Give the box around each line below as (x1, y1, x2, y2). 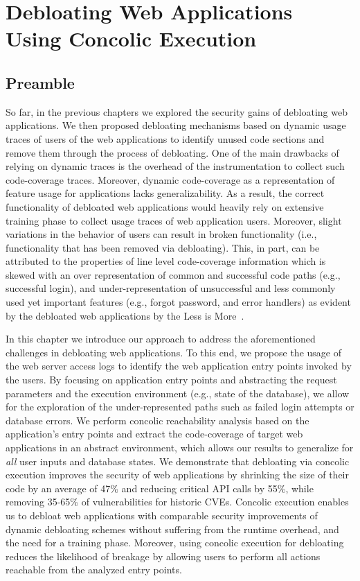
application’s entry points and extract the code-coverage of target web (6, 426, 303, 441)
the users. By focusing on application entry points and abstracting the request (6, 372, 337, 387)
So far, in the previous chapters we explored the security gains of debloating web (6, 104, 348, 119)
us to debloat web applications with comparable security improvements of (6, 508, 318, 522)
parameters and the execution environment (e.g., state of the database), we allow (6, 385, 350, 400)
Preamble (6, 71, 75, 93)
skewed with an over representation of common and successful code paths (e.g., (6, 267, 341, 281)
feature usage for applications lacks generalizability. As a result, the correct (6, 186, 325, 200)
